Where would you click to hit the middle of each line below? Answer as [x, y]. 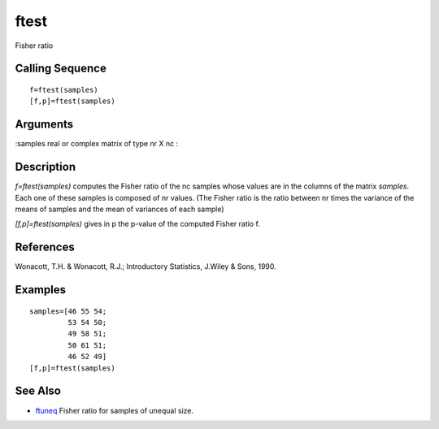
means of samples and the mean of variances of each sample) [120, 209]
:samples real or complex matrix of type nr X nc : [97, 144]
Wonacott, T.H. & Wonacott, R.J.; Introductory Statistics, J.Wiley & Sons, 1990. [146, 266]
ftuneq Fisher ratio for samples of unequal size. [115, 410]
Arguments [44, 125]
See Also [38, 391]
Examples [41, 290]
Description [46, 167]
